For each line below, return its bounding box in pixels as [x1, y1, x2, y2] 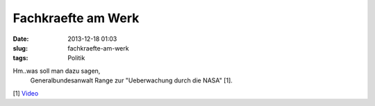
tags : [12, 54, 28, 62]
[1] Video [12, 89, 39, 97]
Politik [67, 54, 85, 62]
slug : [12, 44, 28, 52]
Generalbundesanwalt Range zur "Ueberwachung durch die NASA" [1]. [30, 76, 233, 85]
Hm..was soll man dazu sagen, [12, 67, 101, 75]
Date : [12, 35, 29, 43]
